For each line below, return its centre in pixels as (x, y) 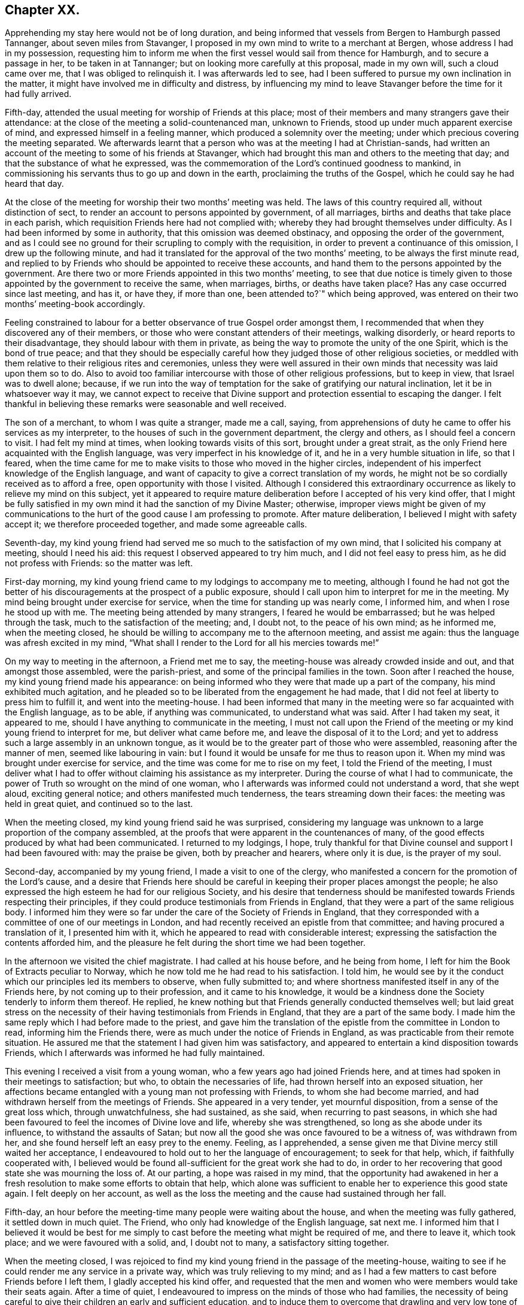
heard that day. (34, 184)
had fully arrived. (38, 94)
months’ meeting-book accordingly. (75, 304)
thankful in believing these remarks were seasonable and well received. (146, 404)
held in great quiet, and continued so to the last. (99, 804)
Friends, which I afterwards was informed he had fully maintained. (135, 1053)
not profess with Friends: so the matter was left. (99, 563)
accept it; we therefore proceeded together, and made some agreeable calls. (156, 524)
